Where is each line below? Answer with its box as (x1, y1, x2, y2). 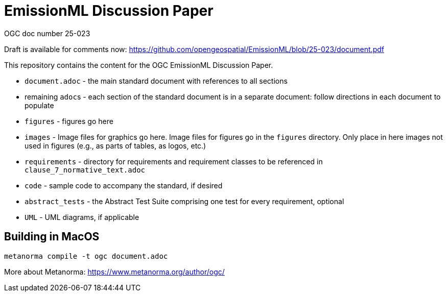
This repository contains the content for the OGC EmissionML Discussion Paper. (4, 60, 273, 69)
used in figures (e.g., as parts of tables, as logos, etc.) (25, 141, 206, 150)
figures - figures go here (25, 116, 113, 126)
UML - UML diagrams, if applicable (25, 212, 139, 221)
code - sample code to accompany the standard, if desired (25, 181, 223, 190)
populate (25, 101, 54, 110)
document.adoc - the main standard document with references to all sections (25, 76, 288, 85)
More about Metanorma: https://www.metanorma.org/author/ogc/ (4, 267, 225, 276)
